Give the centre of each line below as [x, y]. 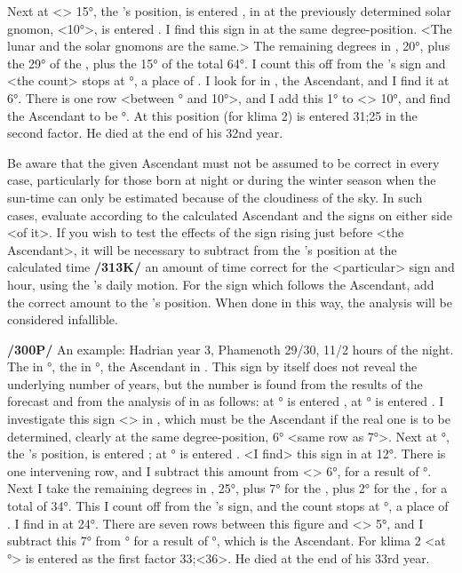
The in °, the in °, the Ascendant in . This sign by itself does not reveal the [212, 366]
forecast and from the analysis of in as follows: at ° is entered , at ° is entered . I [226, 401]
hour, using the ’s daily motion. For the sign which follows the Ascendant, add [221, 284]
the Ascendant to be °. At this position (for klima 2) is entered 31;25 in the [212, 115]
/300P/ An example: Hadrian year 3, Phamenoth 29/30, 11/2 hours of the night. [231, 349]
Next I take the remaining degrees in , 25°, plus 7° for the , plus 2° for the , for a [227, 488]
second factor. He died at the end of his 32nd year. [145, 133]
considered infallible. [63, 319]
